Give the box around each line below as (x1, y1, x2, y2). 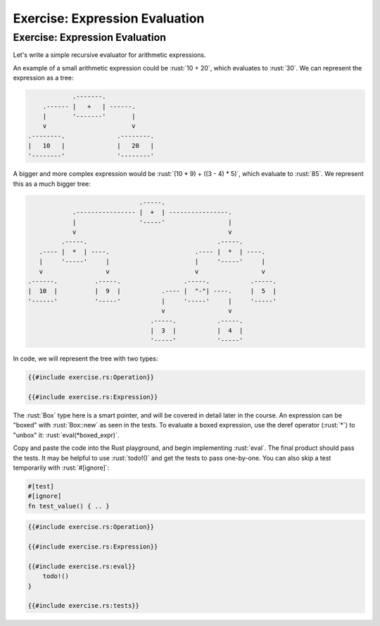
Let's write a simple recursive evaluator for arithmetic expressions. (13, 51, 206, 59)
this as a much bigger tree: (13, 180, 91, 188)
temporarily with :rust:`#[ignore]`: (13, 463, 110, 472)
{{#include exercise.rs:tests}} (27, 602, 140, 610)
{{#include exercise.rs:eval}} (27, 562, 137, 570)
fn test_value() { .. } (27, 502, 110, 510)
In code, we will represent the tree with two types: (13, 354, 158, 363)
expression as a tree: (13, 74, 74, 82)
